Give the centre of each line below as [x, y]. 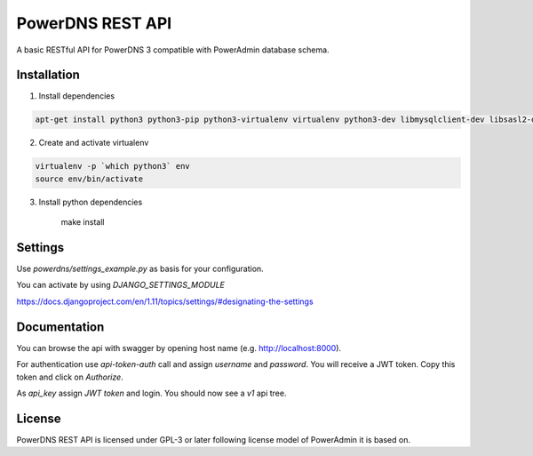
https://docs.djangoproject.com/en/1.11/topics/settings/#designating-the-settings [165, 301]
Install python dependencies [91, 202]
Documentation [60, 327]
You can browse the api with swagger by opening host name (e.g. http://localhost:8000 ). [179, 348]
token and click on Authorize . [70, 377]
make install [83, 222]
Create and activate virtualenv [94, 143]
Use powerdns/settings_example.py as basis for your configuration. [140, 269]
